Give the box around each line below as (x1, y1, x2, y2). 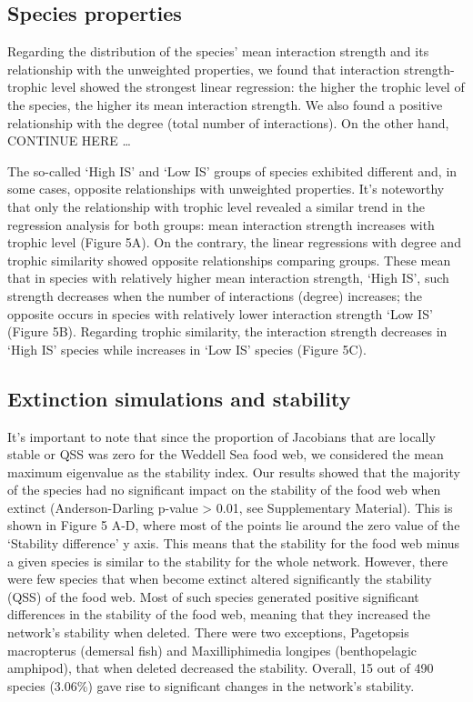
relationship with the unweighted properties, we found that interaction (7, 59, 400, 78)
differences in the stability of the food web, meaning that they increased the (7, 605, 431, 624)
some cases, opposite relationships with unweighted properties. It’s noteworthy (7, 179, 445, 198)
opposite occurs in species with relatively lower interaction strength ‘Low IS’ (7, 304, 433, 323)
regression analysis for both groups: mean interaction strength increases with (7, 215, 435, 234)
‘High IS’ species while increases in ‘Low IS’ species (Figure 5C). (7, 339, 367, 358)
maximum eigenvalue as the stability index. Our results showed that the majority (7, 462, 460, 481)
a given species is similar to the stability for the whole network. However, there (7, 551, 448, 570)
